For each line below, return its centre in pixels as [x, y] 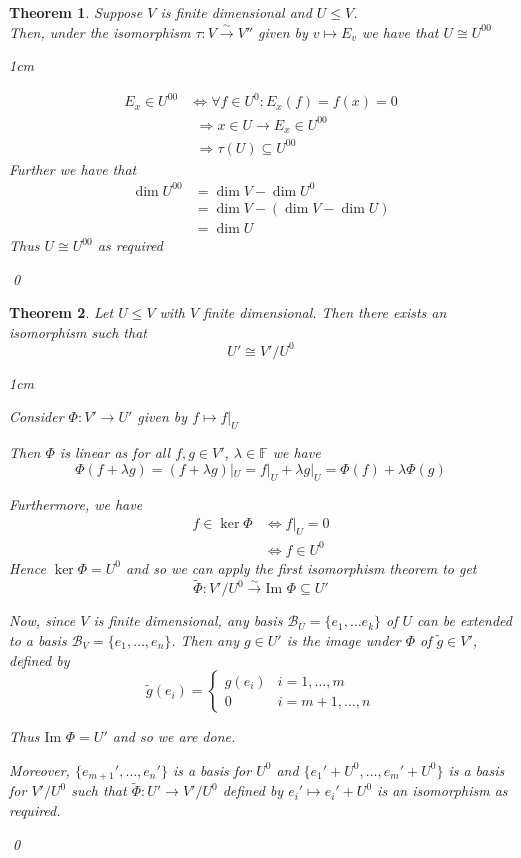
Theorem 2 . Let [61, 312]
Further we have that [73, 168]
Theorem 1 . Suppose [76, 12]
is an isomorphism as [442, 790]
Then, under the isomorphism [100, 31]
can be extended [464, 620]
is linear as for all [115, 452]
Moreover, [39, 769]
